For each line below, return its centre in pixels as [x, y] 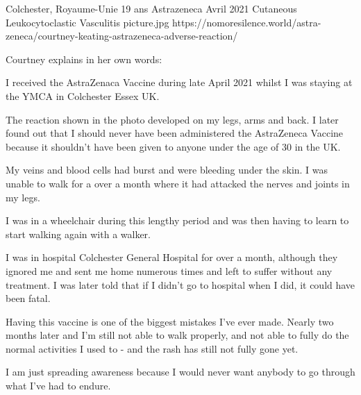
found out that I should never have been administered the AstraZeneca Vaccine [175, 133]
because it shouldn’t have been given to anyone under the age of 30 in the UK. [173, 146]
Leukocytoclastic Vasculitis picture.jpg [87, 22]
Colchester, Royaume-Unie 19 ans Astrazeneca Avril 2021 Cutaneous [151, 8]
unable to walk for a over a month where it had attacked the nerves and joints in [178, 183]
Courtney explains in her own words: [84, 59]
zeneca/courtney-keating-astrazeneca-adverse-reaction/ [122, 36]
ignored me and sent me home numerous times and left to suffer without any [169, 270]
